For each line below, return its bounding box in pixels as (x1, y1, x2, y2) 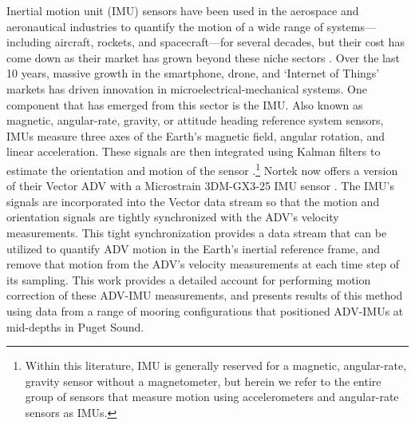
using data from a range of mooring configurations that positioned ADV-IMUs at (6, 302, 404, 319)
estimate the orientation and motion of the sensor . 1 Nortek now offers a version (6, 159, 398, 178)
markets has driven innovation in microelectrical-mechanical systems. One (6, 80, 368, 97)
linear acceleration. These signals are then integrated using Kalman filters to (6, 143, 381, 160)
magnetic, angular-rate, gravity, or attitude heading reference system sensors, (6, 112, 384, 129)
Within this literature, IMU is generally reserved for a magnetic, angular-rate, (25, 357, 407, 374)
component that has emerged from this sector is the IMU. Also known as (6, 96, 363, 113)
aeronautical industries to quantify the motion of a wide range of (6, 18, 323, 34)
